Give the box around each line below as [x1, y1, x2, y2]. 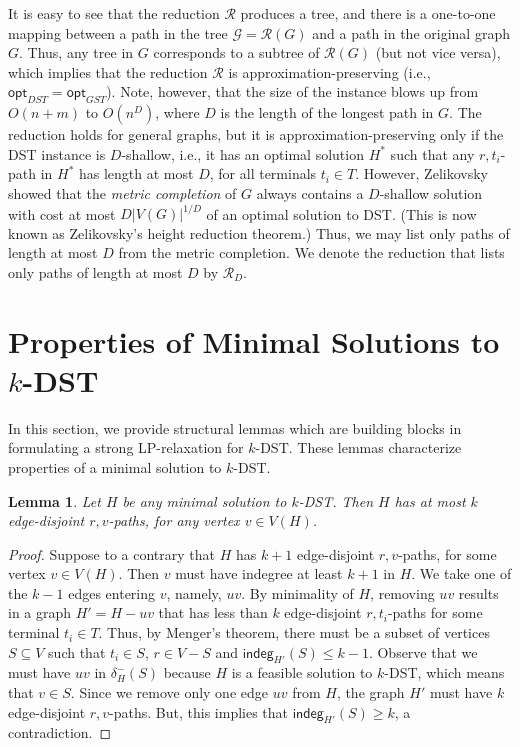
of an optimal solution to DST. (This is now [206, 203, 477, 224]
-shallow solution [379, 182, 483, 203]
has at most [394, 490, 466, 511]
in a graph [8, 602, 72, 623]
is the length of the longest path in [220, 102, 434, 123]
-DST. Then [298, 490, 374, 511]
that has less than [158, 602, 268, 623]
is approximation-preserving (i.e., [228, 61, 431, 82]
